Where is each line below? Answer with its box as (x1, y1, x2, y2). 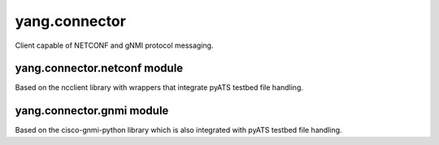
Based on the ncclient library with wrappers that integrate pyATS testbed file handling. (15, 83, 304, 92)
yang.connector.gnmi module (15, 104, 169, 117)
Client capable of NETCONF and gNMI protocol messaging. (15, 41, 214, 50)
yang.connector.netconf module (15, 62, 184, 75)
